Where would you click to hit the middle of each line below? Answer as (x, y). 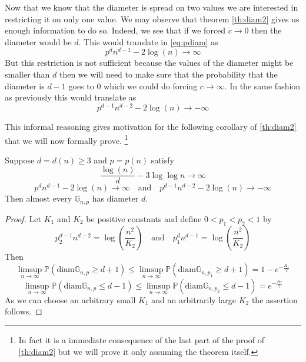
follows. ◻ (24, 311)
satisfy (162, 160)
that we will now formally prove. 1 (66, 139)
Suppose (20, 160)
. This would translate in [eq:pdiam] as (148, 41)
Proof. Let (23, 218)
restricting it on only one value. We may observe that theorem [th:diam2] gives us (152, 19)
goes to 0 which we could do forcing (133, 86)
